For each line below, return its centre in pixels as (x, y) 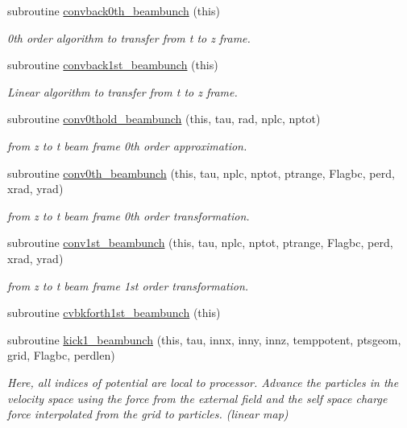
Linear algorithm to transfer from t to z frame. (123, 91)
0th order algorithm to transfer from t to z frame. (129, 37)
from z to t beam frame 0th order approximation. (127, 145)
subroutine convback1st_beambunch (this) (113, 65)
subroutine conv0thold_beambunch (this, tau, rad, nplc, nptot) (164, 119)
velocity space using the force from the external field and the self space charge (197, 398)
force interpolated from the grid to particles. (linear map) (148, 414)
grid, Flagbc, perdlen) (61, 355)
